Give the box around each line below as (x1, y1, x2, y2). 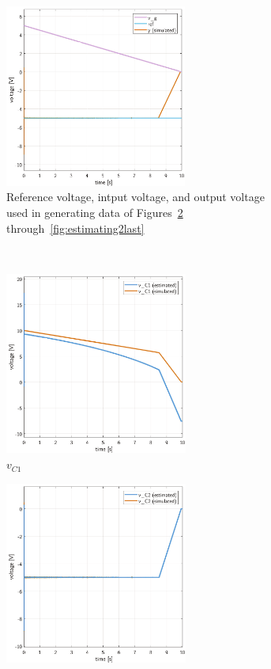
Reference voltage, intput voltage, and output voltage (6, 188, 265, 205)
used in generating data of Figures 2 (6, 203, 183, 220)
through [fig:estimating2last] (6, 219, 145, 236)
